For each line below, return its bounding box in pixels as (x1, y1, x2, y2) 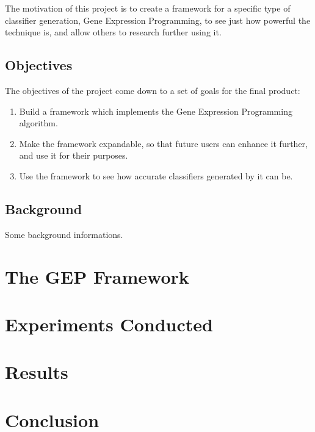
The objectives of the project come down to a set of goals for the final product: (5, 84, 300, 96)
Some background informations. (5, 228, 123, 240)
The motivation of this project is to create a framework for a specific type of (5, 2, 291, 14)
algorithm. (19, 117, 58, 129)
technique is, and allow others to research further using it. (5, 26, 222, 38)
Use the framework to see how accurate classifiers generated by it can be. (19, 169, 293, 182)
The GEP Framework (5, 264, 189, 289)
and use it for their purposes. (19, 149, 128, 162)
